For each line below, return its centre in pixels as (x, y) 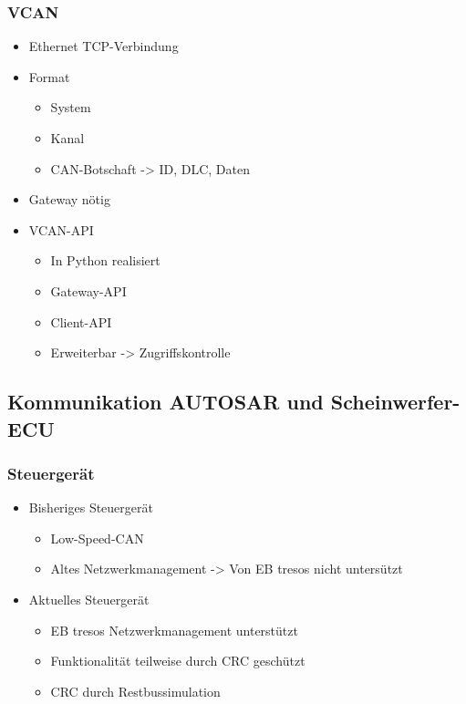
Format (49, 76)
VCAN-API (61, 229)
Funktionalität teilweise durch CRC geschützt (178, 661)
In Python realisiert (105, 260)
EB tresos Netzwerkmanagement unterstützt (174, 630)
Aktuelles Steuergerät (89, 599)
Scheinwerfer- (395, 402)
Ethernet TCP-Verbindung (104, 46)
